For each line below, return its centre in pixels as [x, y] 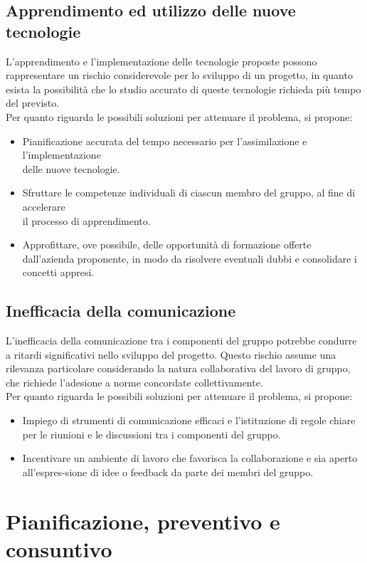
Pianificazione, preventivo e [143, 521]
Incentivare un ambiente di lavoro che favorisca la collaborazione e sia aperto [190, 458]
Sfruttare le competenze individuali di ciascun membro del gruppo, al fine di [189, 193]
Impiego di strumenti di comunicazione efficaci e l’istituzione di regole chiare [189, 420]
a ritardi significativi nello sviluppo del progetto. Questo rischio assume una [171, 354]
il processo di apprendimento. [86, 220]
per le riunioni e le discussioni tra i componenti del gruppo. [151, 434]
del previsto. [33, 103]
